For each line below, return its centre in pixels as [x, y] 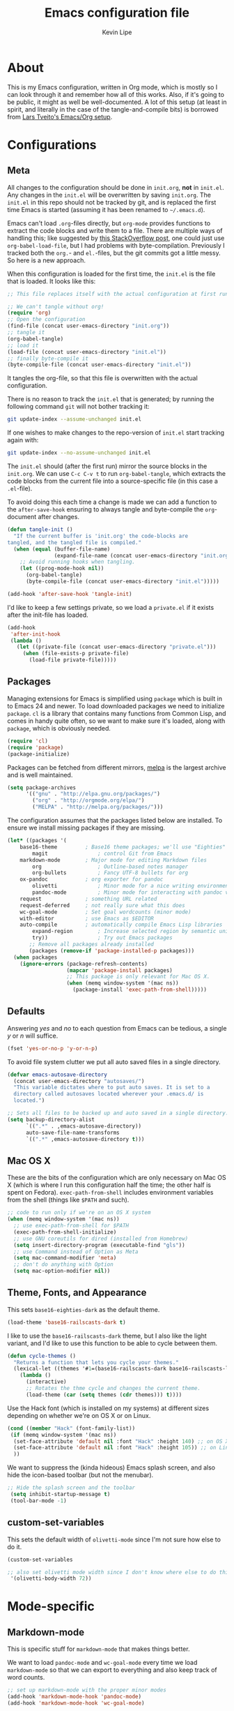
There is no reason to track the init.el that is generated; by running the [111, 399]
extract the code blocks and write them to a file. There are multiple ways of [115, 230]
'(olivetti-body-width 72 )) [51, 1578]
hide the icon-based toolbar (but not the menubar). [80, 1475]
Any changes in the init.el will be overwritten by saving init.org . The [109, 195]
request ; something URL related [88, 899]
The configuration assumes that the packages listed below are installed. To [115, 820]
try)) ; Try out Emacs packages [102, 938]
